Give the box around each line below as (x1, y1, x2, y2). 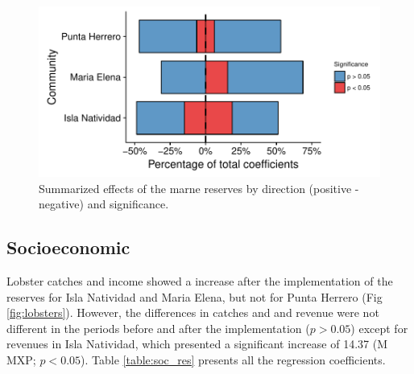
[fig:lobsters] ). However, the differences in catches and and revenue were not (6, 304, 379, 321)
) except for (350, 319, 408, 336)
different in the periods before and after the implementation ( (6, 319, 310, 336)
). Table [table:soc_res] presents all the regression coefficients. (81, 351, 386, 368)
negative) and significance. (39, 195, 169, 212)
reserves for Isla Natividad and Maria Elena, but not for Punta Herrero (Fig (6, 288, 383, 305)
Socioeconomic (6, 235, 130, 260)
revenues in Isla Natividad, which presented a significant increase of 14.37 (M (6, 335, 387, 352)
